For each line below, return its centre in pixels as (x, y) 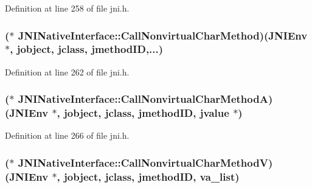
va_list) (220, 176)
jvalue (214, 113)
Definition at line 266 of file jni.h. (67, 135)
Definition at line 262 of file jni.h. (67, 71)
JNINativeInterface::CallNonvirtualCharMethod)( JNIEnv (163, 35)
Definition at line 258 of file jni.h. (67, 8)
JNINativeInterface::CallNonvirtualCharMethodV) (145, 162)
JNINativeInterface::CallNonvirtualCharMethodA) (145, 99)
